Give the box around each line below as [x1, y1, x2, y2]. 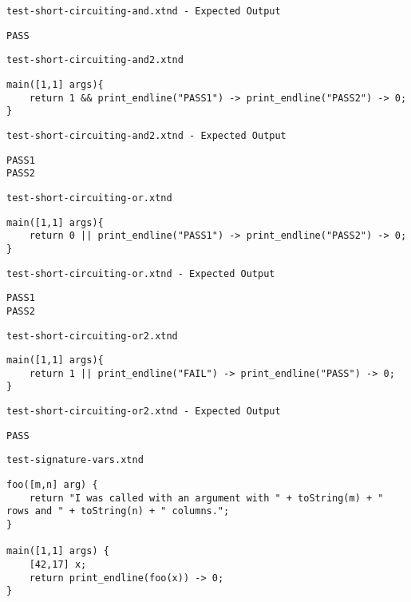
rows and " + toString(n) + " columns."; [6, 505, 230, 517]
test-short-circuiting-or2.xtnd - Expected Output [6, 406, 281, 418]
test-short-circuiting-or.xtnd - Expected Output [6, 267, 275, 279]
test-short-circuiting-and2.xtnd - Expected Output [6, 129, 287, 141]
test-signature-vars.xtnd [6, 454, 144, 466]
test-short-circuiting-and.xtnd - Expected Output [6, 6, 281, 17]
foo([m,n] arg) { [6, 479, 98, 491]
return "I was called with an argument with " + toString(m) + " [29, 492, 384, 504]
